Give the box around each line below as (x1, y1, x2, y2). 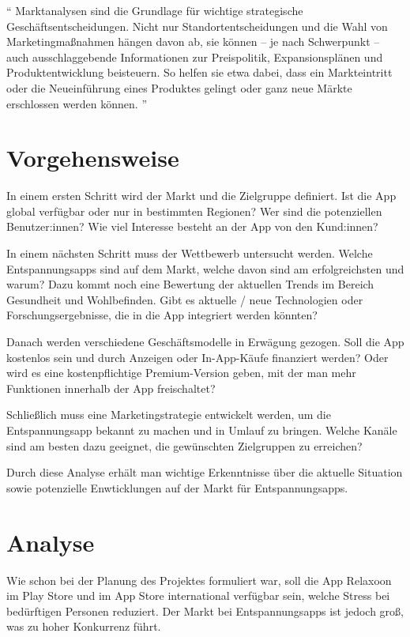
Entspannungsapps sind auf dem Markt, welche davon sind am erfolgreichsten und (6, 260, 404, 277)
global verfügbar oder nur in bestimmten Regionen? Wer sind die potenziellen (6, 202, 382, 219)
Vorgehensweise (6, 141, 179, 174)
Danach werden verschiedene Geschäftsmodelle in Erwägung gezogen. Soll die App (6, 334, 404, 350)
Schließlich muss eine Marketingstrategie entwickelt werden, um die (6, 406, 331, 423)
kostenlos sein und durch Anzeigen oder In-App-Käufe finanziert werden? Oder (6, 349, 389, 365)
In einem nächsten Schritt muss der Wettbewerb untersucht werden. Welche (6, 245, 373, 262)
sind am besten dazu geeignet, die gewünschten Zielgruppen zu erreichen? (6, 437, 363, 454)
